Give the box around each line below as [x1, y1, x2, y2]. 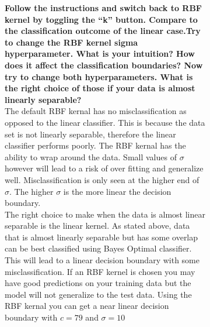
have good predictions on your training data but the [5, 277, 191, 289]
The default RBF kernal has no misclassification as [5, 105, 187, 117]
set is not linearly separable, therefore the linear [5, 128, 176, 140]
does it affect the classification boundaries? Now [5, 58, 203, 71]
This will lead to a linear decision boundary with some [5, 254, 199, 266]
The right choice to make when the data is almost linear [5, 208, 205, 220]
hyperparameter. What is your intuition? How [5, 47, 195, 60]
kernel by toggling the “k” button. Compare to [5, 13, 198, 25]
